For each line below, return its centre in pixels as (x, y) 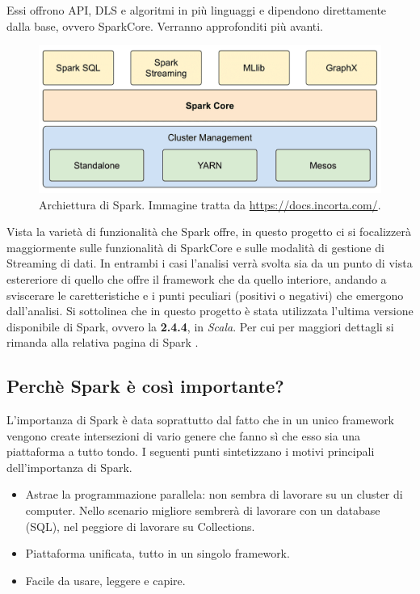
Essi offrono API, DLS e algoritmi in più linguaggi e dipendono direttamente (197, 10)
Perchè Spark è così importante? (145, 386)
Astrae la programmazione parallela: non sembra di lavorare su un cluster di (214, 494)
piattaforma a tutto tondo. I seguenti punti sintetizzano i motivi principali (191, 451)
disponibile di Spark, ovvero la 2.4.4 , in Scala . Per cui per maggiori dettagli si (200, 326)
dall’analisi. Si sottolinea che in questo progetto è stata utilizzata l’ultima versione (210, 311)
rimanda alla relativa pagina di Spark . (103, 342)
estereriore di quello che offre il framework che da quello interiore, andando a (197, 278)
